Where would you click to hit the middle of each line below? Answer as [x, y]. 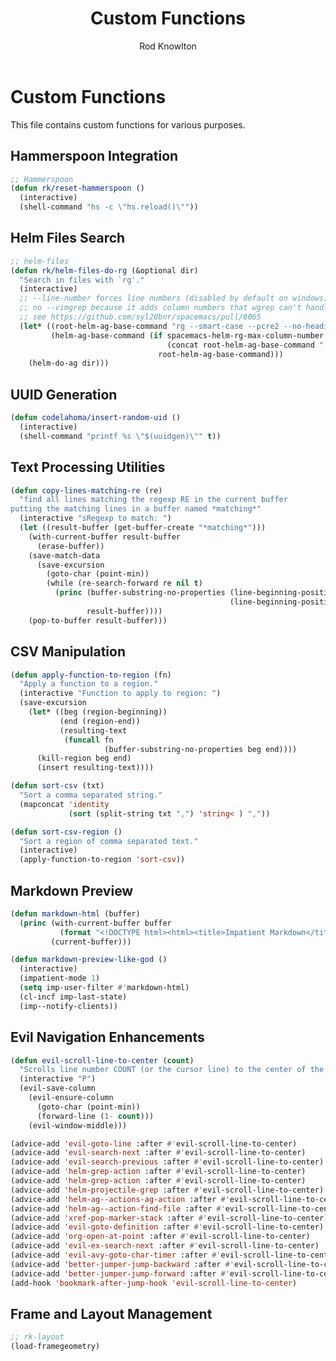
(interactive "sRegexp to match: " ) [95, 518]
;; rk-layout [37, 1337]
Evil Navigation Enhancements [107, 1037]
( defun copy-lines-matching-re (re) [86, 490]
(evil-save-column [58, 1088]
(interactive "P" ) [58, 1079]
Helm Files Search [68, 238]
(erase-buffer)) [70, 546]
